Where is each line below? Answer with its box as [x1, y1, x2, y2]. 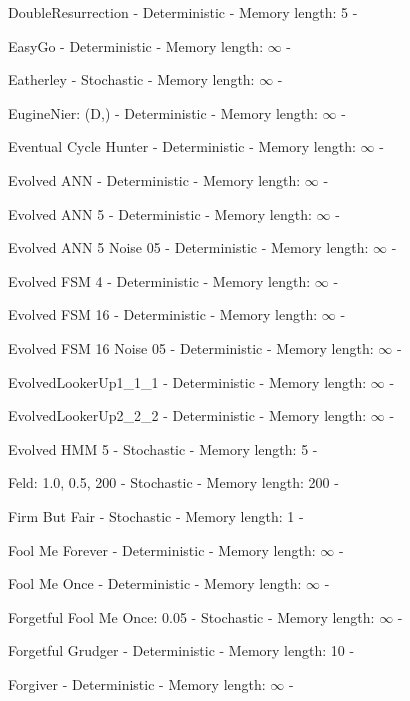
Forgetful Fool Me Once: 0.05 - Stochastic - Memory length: [8, 606, 375, 627]
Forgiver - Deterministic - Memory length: [8, 673, 266, 694]
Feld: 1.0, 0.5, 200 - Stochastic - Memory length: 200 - [8, 472, 339, 493]
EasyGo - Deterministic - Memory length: [8, 35, 264, 56]
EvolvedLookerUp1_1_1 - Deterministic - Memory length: [8, 371, 367, 392]
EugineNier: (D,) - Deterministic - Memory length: [8, 102, 318, 123]
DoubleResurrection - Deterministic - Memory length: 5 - [8, 2, 358, 22]
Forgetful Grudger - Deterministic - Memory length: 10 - [8, 640, 355, 661]
